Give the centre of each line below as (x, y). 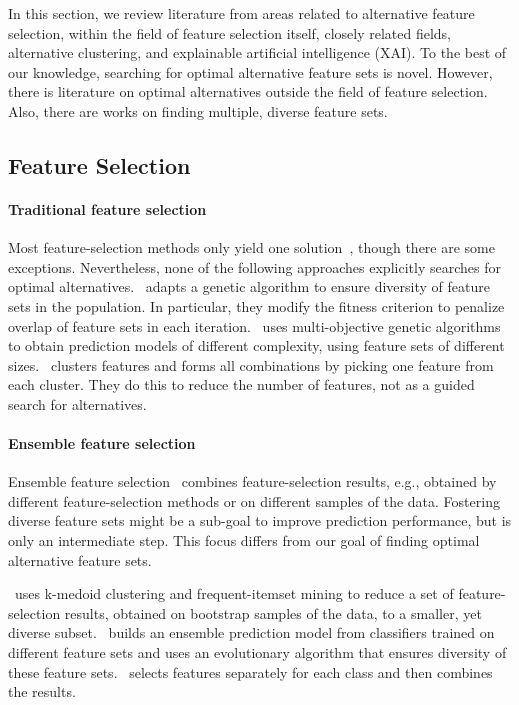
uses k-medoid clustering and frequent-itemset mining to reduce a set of (234, 593)
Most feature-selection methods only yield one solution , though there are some (251, 247)
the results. (42, 691)
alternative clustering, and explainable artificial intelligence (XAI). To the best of (257, 52)
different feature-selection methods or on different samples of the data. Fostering (254, 500)
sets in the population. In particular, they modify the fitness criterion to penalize (256, 305)
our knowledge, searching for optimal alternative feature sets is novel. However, (250, 71)
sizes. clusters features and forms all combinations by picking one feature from (251, 364)
